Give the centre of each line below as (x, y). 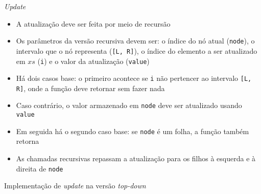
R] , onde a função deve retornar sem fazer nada (90, 88)
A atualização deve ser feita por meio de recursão (93, 23)
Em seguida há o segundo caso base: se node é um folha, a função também (133, 131)
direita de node (40, 168)
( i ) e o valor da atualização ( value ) (93, 61)
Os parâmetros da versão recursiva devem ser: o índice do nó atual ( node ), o (135, 41)
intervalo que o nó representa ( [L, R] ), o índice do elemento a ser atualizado (137, 50)
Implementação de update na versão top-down (75, 186)
